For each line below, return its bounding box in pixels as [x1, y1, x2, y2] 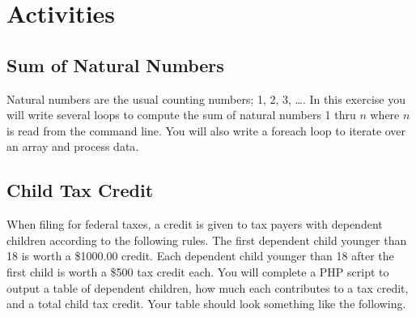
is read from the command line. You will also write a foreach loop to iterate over [6, 122, 406, 139]
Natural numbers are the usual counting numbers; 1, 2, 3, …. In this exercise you [6, 90, 405, 107]
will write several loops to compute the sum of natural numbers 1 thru [6, 106, 356, 123]
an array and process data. [6, 138, 139, 155]
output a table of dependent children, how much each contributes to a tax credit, [6, 279, 409, 296]
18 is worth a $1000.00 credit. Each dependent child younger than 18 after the [6, 247, 394, 264]
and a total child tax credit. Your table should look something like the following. [6, 295, 406, 312]
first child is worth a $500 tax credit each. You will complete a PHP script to [6, 263, 389, 280]
